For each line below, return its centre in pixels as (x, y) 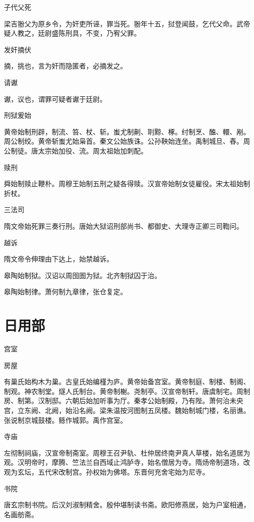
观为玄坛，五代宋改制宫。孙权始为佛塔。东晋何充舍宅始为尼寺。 (106, 471)
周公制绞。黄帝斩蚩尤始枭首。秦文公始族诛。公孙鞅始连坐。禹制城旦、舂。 (124, 141)
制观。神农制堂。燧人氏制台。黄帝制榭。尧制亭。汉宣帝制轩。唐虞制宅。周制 (127, 391)
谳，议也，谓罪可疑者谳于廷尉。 (55, 98)
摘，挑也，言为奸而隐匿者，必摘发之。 (65, 66)
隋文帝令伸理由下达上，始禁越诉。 (59, 259)
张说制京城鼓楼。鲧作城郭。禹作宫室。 (65, 420)
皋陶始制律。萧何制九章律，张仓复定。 (65, 292)
